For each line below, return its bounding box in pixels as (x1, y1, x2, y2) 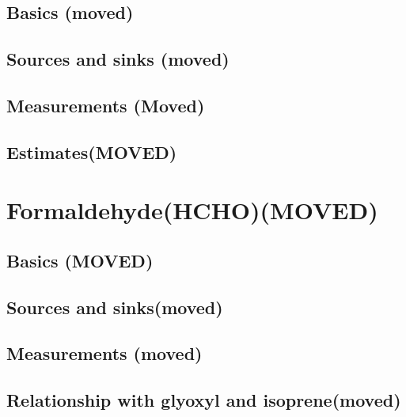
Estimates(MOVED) (6, 139, 177, 164)
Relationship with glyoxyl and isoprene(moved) (6, 388, 401, 412)
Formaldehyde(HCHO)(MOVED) (6, 194, 378, 226)
